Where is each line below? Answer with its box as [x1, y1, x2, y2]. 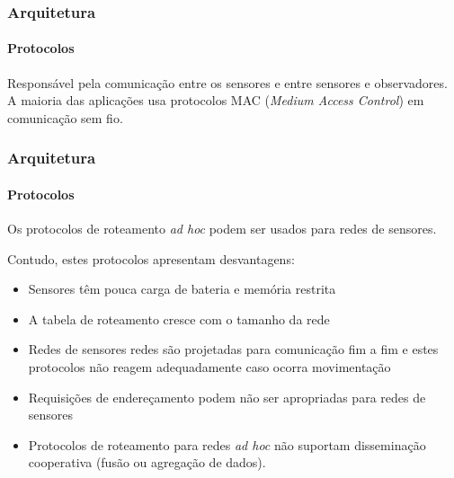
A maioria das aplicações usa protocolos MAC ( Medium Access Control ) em [7, 91, 424, 110]
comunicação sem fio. [7, 108, 123, 127]
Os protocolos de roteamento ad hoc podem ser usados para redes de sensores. [7, 219, 437, 238]
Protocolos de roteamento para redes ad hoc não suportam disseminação [28, 435, 426, 454]
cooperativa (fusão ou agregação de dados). [28, 453, 266, 472]
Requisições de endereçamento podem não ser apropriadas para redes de [28, 387, 426, 406]
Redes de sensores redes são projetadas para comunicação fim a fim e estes [28, 340, 439, 358]
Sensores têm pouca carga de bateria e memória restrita [28, 279, 336, 298]
